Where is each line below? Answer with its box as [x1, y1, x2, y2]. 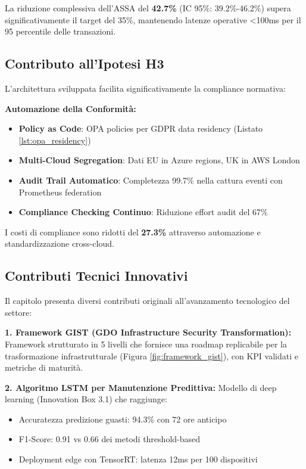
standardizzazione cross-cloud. [5, 237, 114, 250]
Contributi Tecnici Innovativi [5, 266, 188, 285]
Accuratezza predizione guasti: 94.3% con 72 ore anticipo [18, 412, 227, 425]
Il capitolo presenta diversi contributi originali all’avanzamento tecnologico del [5, 294, 290, 307]
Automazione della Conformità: [5, 102, 136, 114]
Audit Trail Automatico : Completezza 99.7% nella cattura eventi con [18, 173, 283, 186]
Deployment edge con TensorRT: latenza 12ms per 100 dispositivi [18, 453, 258, 465]
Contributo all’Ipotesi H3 [5, 54, 164, 73]
